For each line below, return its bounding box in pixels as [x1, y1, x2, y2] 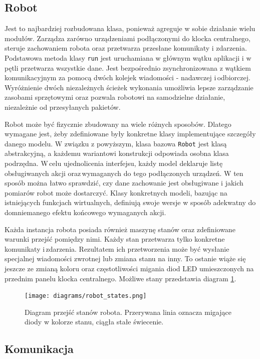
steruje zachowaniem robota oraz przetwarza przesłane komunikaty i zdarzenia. [5, 43, 247, 53]
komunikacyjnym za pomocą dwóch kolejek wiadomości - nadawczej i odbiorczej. [5, 72, 250, 83]
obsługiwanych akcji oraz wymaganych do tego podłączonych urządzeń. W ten [5, 167, 243, 178]
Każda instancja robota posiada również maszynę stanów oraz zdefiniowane [5, 224, 235, 234]
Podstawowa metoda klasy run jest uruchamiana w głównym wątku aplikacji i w [5, 52, 251, 63]
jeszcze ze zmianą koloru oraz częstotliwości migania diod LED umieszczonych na [5, 263, 254, 273]
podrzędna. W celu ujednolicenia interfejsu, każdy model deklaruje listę [5, 158, 223, 168]
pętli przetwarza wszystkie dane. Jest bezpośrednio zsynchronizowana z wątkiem [5, 62, 251, 73]
